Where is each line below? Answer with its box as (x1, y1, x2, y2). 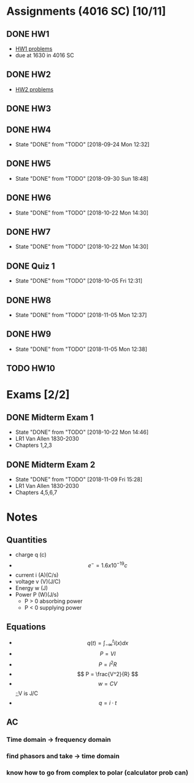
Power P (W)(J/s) (15, 591, 60, 598)
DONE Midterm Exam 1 (6, 412, 94, 422)
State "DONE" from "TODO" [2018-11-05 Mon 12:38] (15, 345, 147, 353)
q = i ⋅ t (98, 699, 117, 706)
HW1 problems (15, 45, 53, 52)
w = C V (98, 680, 118, 687)
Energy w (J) (15, 584, 48, 591)
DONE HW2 (6, 69, 51, 80)
